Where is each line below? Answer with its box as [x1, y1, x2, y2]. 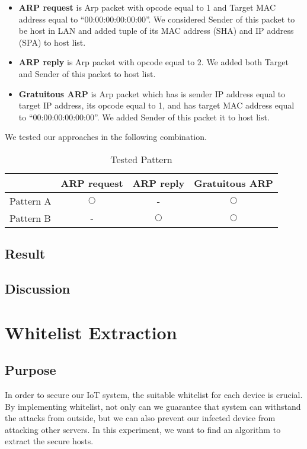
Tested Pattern [110, 152, 172, 166]
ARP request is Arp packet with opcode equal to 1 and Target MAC [18, 1, 276, 13]
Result [5, 244, 46, 263]
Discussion [5, 279, 71, 298]
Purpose [5, 361, 56, 379]
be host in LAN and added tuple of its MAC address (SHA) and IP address [18, 24, 294, 37]
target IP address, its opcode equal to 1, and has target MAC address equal [18, 99, 295, 112]
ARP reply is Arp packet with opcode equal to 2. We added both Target [18, 56, 289, 68]
